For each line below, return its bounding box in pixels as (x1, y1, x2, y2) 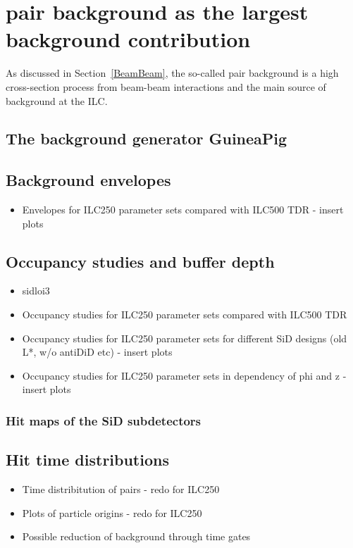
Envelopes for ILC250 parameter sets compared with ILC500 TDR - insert (22, 202, 344, 217)
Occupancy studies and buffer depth (6, 250, 275, 272)
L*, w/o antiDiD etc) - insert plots (22, 344, 173, 359)
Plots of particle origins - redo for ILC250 (22, 505, 202, 520)
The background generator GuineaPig (6, 127, 287, 149)
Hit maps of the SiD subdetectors (6, 411, 202, 429)
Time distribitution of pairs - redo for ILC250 (22, 482, 220, 497)
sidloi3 (22, 283, 50, 298)
